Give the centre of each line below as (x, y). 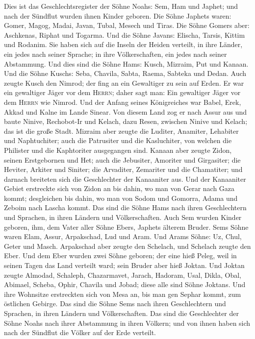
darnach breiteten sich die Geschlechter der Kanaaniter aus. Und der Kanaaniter (125, 179)
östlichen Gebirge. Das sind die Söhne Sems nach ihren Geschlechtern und (115, 303)
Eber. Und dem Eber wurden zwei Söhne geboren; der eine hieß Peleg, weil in (120, 255)
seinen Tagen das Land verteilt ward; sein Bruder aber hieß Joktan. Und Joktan (124, 265)
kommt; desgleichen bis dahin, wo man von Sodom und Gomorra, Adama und (121, 198)
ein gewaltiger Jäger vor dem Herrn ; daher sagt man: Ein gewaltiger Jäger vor (122, 92)
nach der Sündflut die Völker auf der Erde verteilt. (80, 332)
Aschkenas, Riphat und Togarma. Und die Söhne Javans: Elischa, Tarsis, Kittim (125, 35)
